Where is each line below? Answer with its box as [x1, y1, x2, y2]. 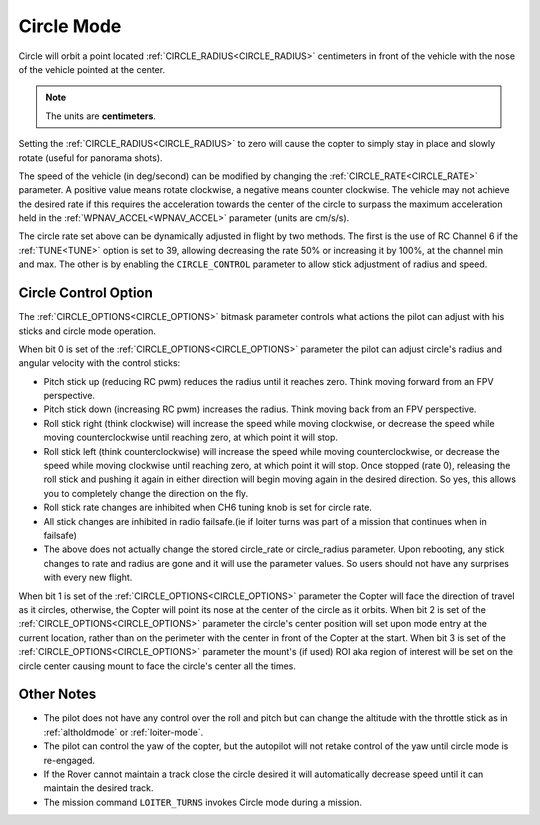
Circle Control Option [18, 285, 154, 302]
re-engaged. [43, 754, 95, 766]
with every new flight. [43, 571, 133, 584]
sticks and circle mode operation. [18, 325, 157, 337]
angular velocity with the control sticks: [18, 357, 181, 369]
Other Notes [18, 686, 97, 703]
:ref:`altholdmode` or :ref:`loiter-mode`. [43, 726, 204, 738]
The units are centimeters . [45, 110, 157, 122]
